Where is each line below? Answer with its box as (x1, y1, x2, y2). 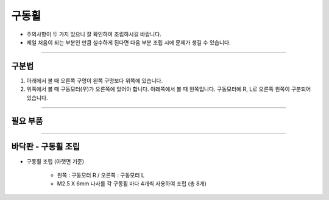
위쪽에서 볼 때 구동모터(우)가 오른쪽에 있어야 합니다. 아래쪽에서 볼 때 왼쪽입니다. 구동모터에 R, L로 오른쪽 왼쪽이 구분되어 (26, 85, 311, 93)
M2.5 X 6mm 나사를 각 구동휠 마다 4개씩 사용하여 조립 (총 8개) (57, 180, 207, 187)
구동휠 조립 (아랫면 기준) (26, 157, 85, 165)
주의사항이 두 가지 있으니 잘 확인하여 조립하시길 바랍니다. (26, 30, 161, 38)
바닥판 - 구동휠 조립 (11, 141, 80, 152)
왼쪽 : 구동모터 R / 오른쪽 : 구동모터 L (57, 171, 144, 179)
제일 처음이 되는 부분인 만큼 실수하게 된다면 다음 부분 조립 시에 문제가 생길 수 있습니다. (26, 38, 231, 46)
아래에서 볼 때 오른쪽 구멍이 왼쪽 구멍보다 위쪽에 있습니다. (26, 77, 163, 84)
